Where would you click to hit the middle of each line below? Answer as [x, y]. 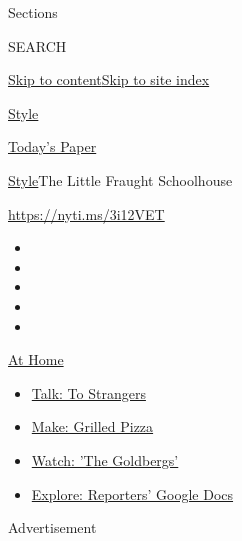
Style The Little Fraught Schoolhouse [120, 179]
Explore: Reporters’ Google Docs [132, 493]
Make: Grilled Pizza [92, 426]
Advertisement [52, 527]
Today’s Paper [52, 146]
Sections [33, 12]
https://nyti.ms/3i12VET [86, 213]
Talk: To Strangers [88, 392]
